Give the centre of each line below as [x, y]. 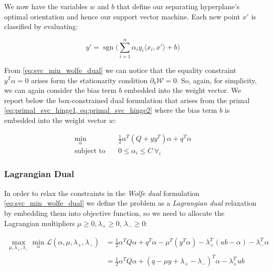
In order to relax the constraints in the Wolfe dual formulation [102, 193]
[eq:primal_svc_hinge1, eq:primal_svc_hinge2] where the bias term [111, 110]
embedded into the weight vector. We [183, 90]
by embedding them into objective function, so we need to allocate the [114, 213]
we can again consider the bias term [60, 90]
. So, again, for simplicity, [217, 80]
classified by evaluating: [41, 26]
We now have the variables [46, 6]
